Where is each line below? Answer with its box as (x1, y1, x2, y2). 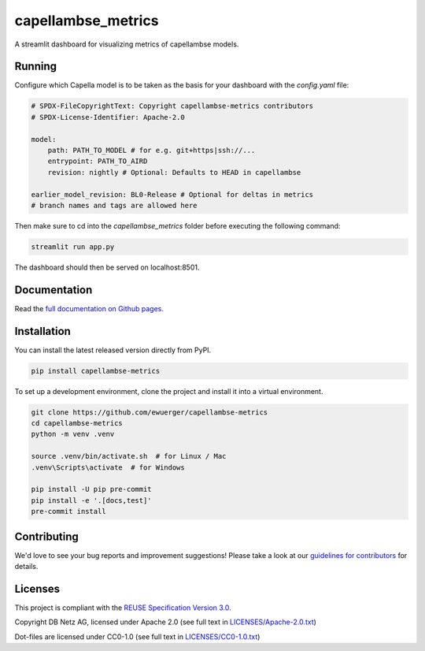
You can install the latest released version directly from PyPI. (14, 345, 212, 355)
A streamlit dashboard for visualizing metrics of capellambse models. (14, 39, 239, 49)
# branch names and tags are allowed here (31, 201, 198, 210)
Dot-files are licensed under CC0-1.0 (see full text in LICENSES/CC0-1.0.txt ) (14, 631, 261, 642)
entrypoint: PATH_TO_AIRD (47, 157, 148, 166)
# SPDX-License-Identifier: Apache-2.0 (31, 113, 185, 121)
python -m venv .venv (31, 430, 115, 439)
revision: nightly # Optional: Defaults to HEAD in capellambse (47, 168, 301, 177)
